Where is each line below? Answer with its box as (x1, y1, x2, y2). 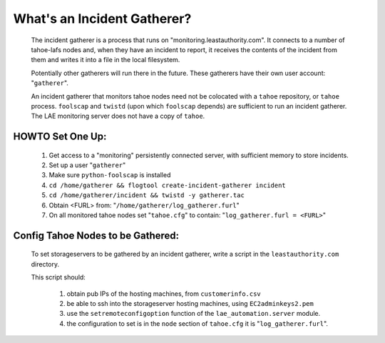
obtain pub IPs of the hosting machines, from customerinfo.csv (66, 289, 262, 298)
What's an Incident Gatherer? (13, 11, 192, 26)
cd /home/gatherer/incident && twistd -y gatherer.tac (48, 192, 245, 199)
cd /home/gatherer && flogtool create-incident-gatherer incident (48, 181, 287, 189)
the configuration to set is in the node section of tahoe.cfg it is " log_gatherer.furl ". (66, 319, 328, 328)
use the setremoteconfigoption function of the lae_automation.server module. (66, 309, 321, 318)
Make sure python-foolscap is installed (48, 171, 171, 179)
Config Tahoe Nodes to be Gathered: (13, 229, 180, 242)
